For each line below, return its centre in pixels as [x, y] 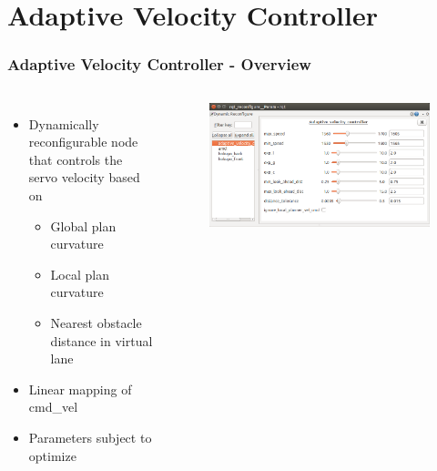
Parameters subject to [90, 437]
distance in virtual [102, 340]
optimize [52, 455]
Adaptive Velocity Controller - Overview [159, 64]
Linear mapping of [80, 389]
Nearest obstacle [96, 322]
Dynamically [64, 123]
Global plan [83, 225]
